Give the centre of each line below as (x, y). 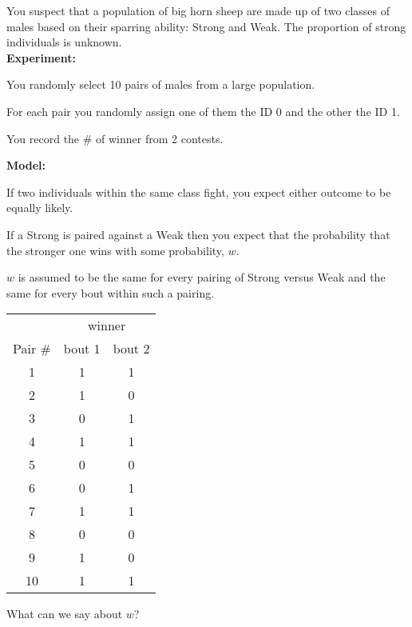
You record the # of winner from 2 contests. (115, 138)
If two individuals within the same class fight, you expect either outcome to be (199, 192)
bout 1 (82, 349)
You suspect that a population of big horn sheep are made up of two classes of (198, 10)
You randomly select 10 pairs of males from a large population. (161, 84)
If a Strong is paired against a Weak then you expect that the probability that (198, 234)
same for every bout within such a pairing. (111, 292)
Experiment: (41, 57)
